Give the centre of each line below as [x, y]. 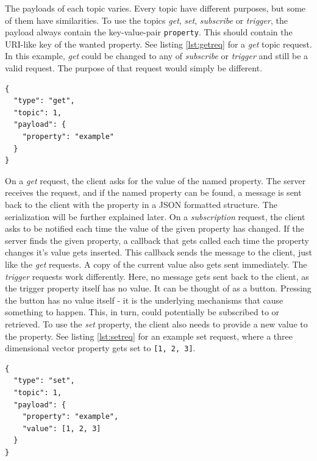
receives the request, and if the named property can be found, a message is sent [153, 192]
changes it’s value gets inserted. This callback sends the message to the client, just [158, 252]
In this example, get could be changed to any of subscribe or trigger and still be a [157, 56]
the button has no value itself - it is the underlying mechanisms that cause [144, 300]
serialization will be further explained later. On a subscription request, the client [155, 216]
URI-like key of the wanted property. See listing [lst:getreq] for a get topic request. [158, 44]
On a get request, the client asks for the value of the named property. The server [155, 180]
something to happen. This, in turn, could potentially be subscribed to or [142, 312]
